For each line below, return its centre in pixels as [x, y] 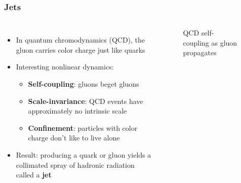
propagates [200, 52]
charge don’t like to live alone [74, 138]
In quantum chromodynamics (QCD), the [81, 40]
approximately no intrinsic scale [77, 111]
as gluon [224, 42]
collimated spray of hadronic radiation [75, 164]
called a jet [34, 175]
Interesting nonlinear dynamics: [65, 67]
